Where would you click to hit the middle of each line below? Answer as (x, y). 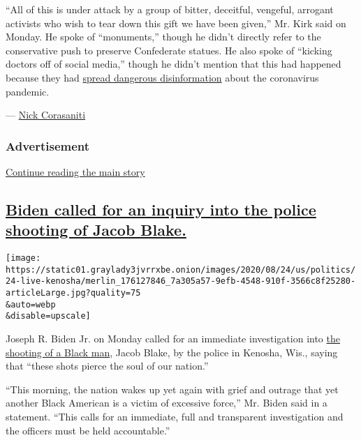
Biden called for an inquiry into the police (161, 209)
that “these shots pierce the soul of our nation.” (107, 366)
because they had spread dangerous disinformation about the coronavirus (162, 77)
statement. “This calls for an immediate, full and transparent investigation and (175, 417)
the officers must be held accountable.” (88, 430)
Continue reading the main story (75, 171)
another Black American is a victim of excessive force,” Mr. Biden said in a (167, 403)
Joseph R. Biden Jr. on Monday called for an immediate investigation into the (173, 339)
